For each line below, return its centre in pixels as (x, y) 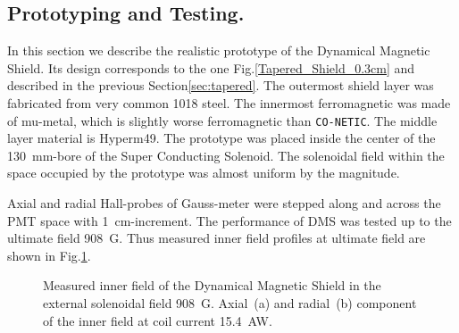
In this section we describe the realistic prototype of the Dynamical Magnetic (219, 50)
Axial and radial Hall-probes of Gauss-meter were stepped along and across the (224, 203)
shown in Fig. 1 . (49, 255)
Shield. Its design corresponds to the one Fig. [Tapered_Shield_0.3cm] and (211, 67)
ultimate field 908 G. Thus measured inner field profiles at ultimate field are (217, 238)
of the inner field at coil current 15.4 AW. (158, 320)
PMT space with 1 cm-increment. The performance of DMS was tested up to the (229, 220)
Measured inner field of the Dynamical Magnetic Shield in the (212, 285)
